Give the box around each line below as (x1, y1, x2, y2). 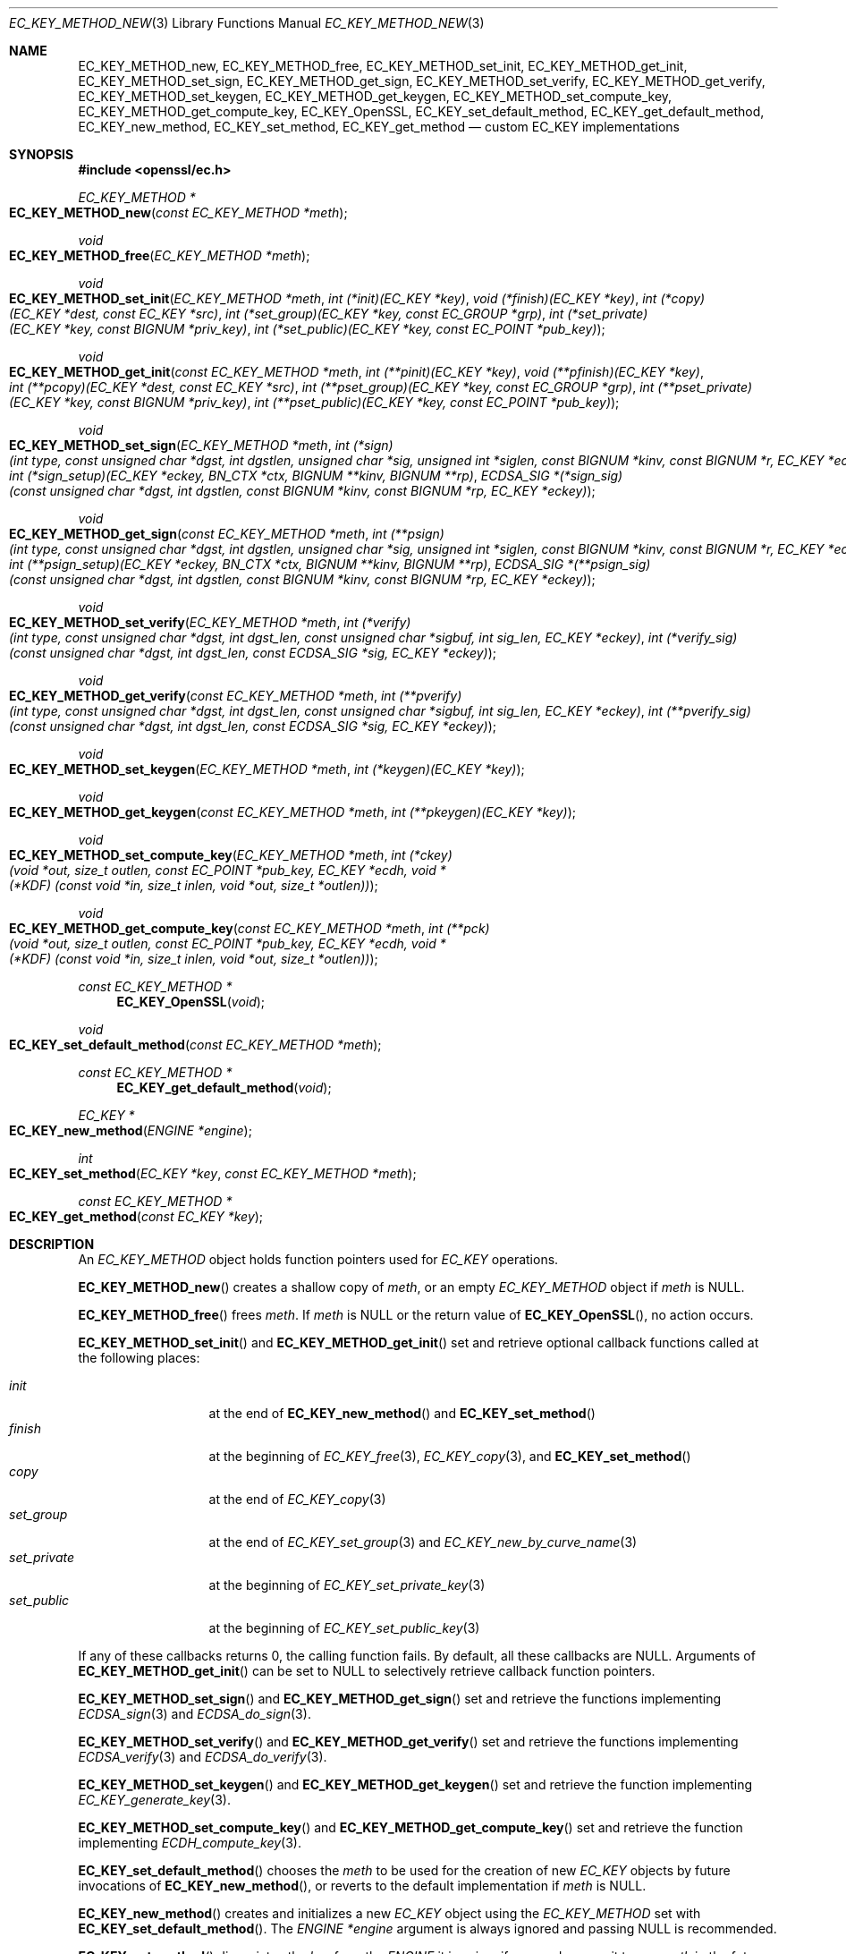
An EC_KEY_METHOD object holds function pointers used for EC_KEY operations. (78, 1252, 559, 1267)
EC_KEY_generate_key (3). (78, 1792, 231, 1807)
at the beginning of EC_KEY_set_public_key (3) (208, 1620, 480, 1635)
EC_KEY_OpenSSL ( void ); (116, 994, 266, 1009)
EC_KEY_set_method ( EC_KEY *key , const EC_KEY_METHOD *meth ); (9, 1166, 417, 1181)
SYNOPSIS (9, 147, 74, 162)
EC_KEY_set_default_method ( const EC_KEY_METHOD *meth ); (9, 1037, 382, 1052)
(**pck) (446, 921, 490, 936)
